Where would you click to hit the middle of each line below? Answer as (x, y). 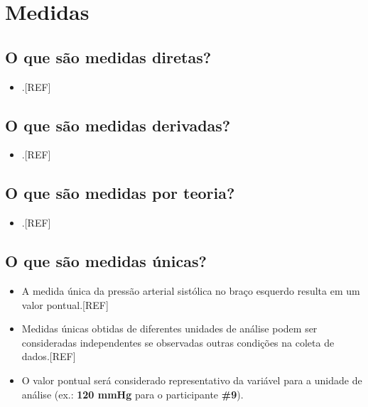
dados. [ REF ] (49, 356)
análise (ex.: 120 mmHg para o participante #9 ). (132, 394)
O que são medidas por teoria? (120, 193)
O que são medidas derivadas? (118, 125)
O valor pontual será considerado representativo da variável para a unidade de (192, 380)
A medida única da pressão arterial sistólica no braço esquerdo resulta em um (191, 290)
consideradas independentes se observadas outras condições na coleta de (178, 342)
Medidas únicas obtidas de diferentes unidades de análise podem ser (169, 329)
